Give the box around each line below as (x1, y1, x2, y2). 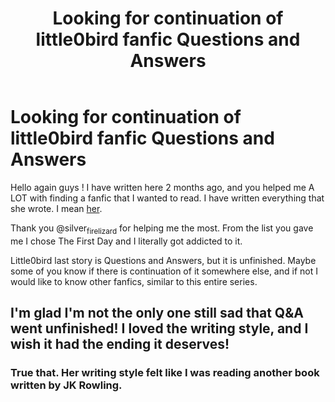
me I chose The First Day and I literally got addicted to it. (10, 235, 243, 247)
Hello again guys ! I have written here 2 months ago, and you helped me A (10, 181, 315, 193)
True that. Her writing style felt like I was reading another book (10, 366, 320, 380)
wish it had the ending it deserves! (10, 336, 230, 353)
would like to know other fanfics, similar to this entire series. (10, 275, 258, 287)
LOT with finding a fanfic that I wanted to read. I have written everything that (10, 192, 325, 204)
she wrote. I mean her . (10, 202, 103, 214)
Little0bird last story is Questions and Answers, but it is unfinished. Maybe (10, 254, 317, 266)
